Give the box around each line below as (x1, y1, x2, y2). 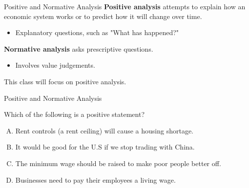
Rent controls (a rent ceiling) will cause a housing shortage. (15, 125, 194, 135)
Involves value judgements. (15, 60, 95, 70)
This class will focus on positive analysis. (4, 76, 126, 86)
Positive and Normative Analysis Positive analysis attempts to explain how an (4, 1, 246, 11)
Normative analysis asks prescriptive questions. (4, 43, 153, 54)
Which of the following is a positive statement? (4, 109, 145, 119)
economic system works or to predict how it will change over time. (4, 11, 202, 21)
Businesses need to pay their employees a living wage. (15, 174, 176, 185)
